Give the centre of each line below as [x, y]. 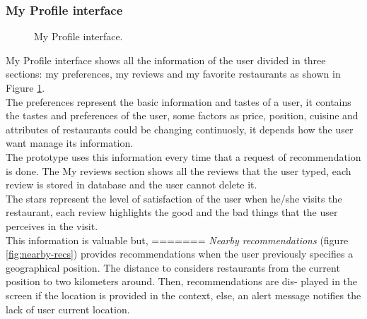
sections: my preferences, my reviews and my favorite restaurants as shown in [173, 74]
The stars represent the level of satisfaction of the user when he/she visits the [174, 198]
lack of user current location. [68, 309]
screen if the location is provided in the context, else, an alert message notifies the [183, 295]
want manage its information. [70, 143]
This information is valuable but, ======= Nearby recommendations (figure [177, 240]
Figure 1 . [25, 88]
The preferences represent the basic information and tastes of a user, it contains [179, 101]
